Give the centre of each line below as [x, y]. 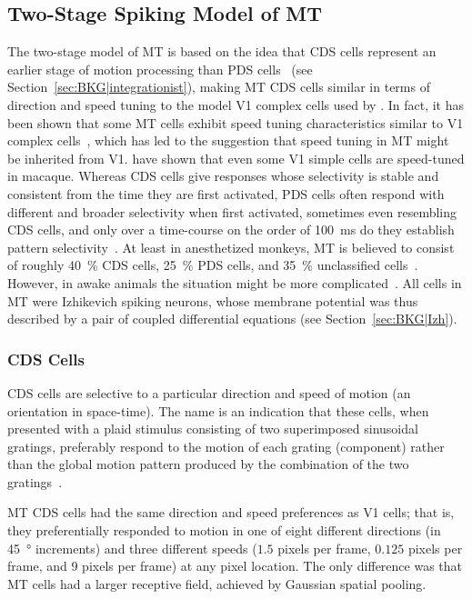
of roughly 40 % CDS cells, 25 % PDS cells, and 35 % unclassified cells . [213, 265]
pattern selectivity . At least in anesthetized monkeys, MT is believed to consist [231, 247]
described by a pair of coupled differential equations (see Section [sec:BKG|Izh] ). [232, 319]
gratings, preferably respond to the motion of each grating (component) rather [226, 446]
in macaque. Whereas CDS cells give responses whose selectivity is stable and [223, 176]
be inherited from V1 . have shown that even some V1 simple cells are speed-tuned [236, 158]
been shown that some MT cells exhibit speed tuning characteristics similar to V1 [236, 122]
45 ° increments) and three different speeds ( [132, 548]
